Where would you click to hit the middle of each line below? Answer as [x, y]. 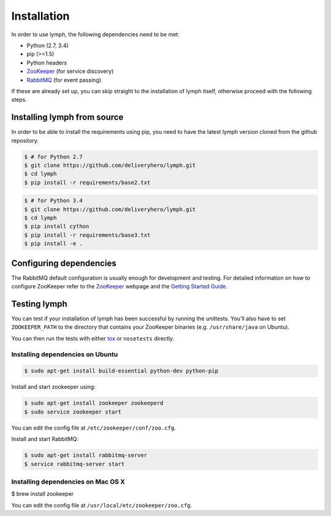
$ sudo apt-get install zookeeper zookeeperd [94, 403]
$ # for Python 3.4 [53, 201]
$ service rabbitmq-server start [74, 464]
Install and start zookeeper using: [54, 387]
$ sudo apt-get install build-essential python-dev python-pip [121, 371]
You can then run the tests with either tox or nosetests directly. [93, 338]
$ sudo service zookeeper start [73, 412]
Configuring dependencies [64, 263]
